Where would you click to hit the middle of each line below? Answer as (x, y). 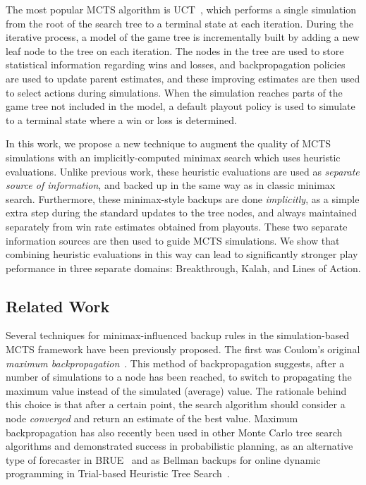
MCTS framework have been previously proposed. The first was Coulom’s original (183, 349)
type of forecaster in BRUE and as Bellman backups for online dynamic (163, 459)
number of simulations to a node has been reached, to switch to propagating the (179, 377)
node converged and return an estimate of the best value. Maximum (152, 418)
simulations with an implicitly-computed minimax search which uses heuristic (173, 157)
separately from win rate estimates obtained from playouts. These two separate (177, 226)
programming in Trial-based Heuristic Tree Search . (118, 473)
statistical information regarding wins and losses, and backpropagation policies (176, 65)
